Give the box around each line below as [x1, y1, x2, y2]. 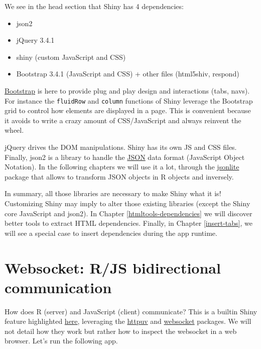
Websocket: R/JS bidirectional [5, 257, 221, 278]
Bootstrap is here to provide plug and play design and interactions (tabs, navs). [5, 85, 250, 96]
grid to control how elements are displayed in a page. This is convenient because [5, 105, 251, 116]
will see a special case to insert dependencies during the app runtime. [5, 227, 217, 238]
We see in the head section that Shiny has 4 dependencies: [5, 1, 184, 11]
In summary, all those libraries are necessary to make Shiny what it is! [5, 188, 221, 199]
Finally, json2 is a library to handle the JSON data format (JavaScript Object [5, 151, 245, 162]
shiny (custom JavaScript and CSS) [16, 51, 126, 62]
